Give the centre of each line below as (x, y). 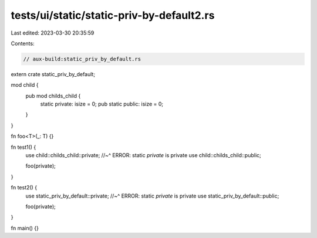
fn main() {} (25, 228)
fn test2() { (24, 188)
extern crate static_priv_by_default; (53, 74)
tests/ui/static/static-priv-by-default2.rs (113, 15)
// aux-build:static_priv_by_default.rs (82, 59)
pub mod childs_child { (53, 96)
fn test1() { (23, 147)
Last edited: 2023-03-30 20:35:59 (53, 33)
